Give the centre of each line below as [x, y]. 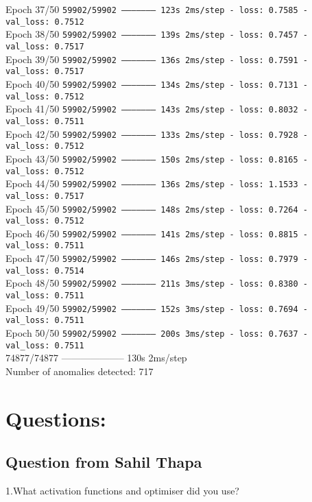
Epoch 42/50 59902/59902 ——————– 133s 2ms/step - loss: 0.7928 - [157, 133]
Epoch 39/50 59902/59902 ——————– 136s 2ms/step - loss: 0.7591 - [157, 59]
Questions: [56, 418]
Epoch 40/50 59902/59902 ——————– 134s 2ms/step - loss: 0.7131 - [157, 83]
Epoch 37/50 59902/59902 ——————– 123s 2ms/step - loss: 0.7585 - [157, 9]
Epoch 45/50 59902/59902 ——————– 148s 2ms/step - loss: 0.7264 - [157, 208]
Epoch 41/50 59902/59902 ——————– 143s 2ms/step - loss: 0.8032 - [157, 109]
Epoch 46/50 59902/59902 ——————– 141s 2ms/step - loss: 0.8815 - [157, 233]
